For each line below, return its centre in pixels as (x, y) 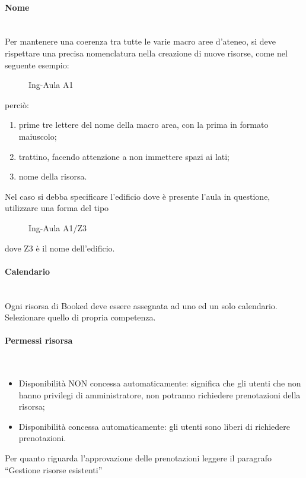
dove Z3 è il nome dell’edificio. (60, 248)
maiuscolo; (38, 136)
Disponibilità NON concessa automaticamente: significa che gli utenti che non (160, 383)
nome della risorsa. (53, 176)
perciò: (17, 104)
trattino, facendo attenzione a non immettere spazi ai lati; (124, 156)
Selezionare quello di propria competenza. (80, 317)
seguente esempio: (37, 65)
